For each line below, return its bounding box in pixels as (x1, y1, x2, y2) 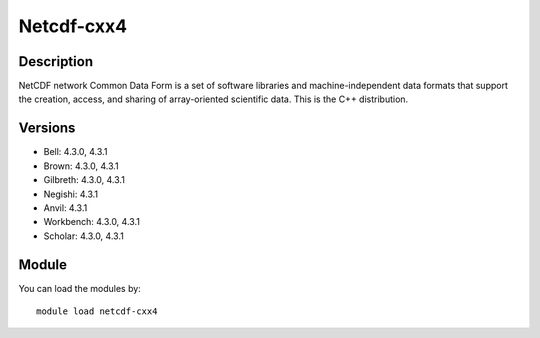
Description (18, 53, 94, 70)
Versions (18, 120, 76, 137)
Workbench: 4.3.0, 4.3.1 (43, 216, 140, 228)
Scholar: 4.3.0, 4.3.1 (43, 230, 124, 242)
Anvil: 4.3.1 (43, 201, 88, 214)
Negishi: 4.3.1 (43, 188, 99, 200)
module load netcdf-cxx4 (36, 306, 158, 317)
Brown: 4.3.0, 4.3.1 (43, 160, 119, 172)
